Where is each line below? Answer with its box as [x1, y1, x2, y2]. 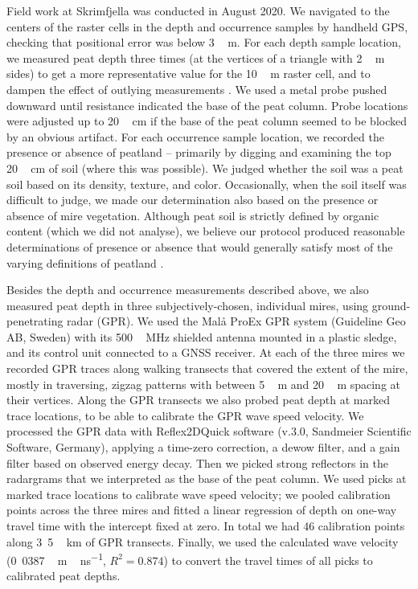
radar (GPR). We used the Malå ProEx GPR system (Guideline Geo [67, 313, 406, 329]
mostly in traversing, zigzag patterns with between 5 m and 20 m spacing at [6, 375, 401, 392]
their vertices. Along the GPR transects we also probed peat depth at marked [6, 391, 390, 408]
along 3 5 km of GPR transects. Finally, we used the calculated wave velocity [6, 533, 399, 550]
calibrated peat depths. [6, 567, 121, 584]
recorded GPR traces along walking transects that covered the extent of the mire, [6, 360, 408, 377]
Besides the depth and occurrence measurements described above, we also [6, 281, 369, 298]
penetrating [6, 313, 64, 329]
